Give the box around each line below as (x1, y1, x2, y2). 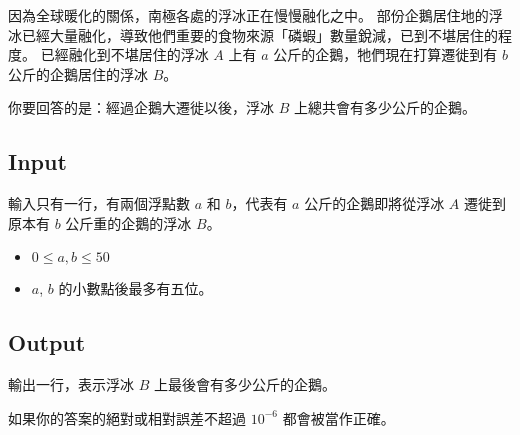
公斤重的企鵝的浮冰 (65, 212, 192, 233)
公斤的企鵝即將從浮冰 (304, 193, 445, 214)
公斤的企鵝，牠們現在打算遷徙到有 (273, 44, 498, 65)
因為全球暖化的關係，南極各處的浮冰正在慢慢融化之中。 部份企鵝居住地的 (8, 5, 489, 25)
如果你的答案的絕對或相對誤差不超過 (8, 407, 246, 428)
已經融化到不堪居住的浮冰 (40, 44, 209, 65)
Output (8, 327, 86, 358)
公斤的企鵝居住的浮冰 (8, 63, 148, 84)
